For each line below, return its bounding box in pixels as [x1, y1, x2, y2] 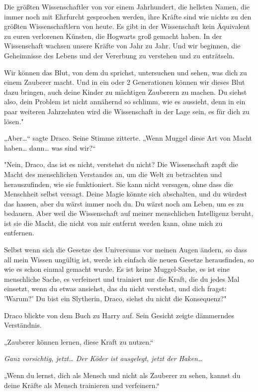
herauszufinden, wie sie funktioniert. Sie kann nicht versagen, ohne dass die [4, 179, 233, 189]
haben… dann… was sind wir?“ [4, 142, 96, 153]
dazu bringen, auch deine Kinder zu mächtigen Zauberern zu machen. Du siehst [4, 86, 247, 97]
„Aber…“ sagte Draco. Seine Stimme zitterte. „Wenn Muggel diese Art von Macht [4, 133, 253, 143]
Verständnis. [4, 320, 42, 330]
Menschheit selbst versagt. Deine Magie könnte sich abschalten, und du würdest [4, 189, 247, 199]
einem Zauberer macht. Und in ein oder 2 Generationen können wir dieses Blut [4, 77, 245, 87]
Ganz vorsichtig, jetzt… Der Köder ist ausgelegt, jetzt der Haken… [4, 353, 203, 364]
